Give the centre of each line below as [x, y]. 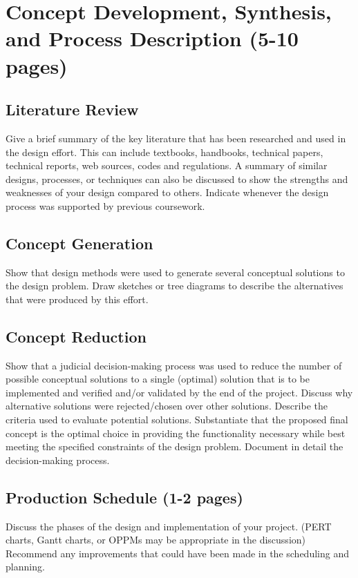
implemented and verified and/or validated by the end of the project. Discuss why [179, 392]
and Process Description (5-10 [152, 38]
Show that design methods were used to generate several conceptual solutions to [175, 272]
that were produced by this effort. [77, 299]
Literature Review [72, 109]
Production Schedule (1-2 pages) [124, 497]
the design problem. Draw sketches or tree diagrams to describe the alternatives [175, 286]
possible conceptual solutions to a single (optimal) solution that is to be [158, 379]
